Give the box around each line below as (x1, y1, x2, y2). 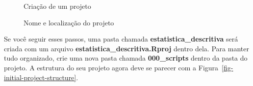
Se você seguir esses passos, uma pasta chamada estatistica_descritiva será (4, 34, 238, 44)
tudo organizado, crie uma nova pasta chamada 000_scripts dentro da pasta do (4, 53, 248, 63)
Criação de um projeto (24, 1, 91, 11)
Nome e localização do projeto (24, 17, 114, 27)
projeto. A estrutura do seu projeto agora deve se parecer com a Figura (4, 62, 219, 72)
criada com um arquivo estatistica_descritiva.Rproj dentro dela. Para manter (4, 43, 249, 53)
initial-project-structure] (4, 72, 76, 82)
